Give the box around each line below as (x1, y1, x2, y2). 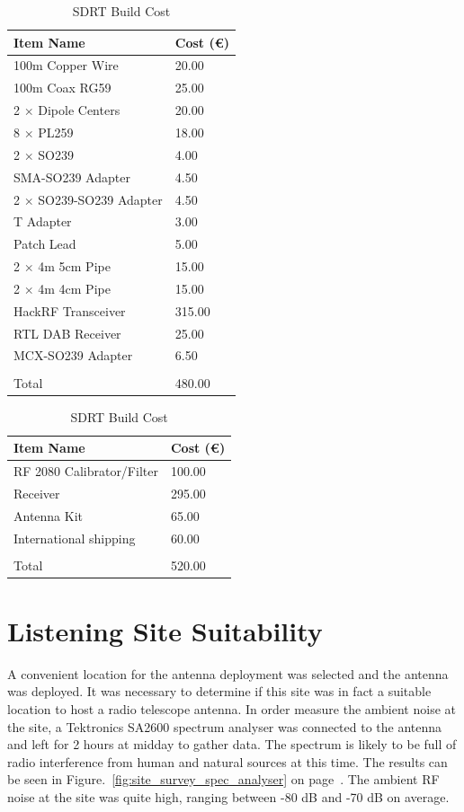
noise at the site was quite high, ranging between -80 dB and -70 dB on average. (7, 788, 450, 807)
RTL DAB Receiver (13, 323, 121, 342)
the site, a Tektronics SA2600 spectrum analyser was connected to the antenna (7, 717, 442, 736)
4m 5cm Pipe (38, 257, 111, 276)
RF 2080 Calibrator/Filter (13, 462, 158, 481)
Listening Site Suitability (7, 612, 323, 649)
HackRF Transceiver (13, 301, 126, 320)
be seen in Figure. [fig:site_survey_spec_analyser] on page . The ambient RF (7, 770, 440, 789)
